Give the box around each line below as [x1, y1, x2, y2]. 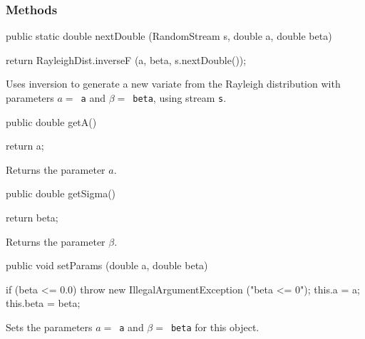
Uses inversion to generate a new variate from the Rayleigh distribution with [6, 76, 341, 91]
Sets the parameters [6, 320, 93, 334]
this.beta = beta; [6, 296, 81, 311]
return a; [6, 138, 44, 153]
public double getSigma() [6, 186, 116, 201]
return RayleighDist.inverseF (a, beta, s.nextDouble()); [6, 52, 247, 67]
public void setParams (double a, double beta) [6, 258, 208, 273]
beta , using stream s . [133, 90, 227, 105]
